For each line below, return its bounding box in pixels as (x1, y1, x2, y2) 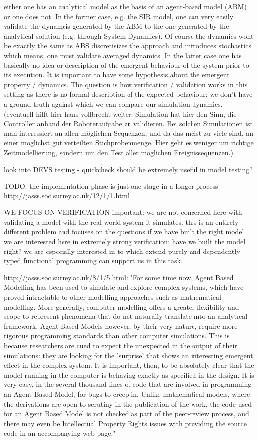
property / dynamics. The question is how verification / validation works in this (4, 79, 248, 89)
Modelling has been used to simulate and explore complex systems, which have (4, 282, 244, 292)
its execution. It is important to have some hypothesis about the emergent (4, 69, 230, 80)
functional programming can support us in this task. (23, 255, 183, 266)
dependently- (203, 246, 243, 256)
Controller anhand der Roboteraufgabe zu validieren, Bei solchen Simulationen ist (4, 118, 253, 128)
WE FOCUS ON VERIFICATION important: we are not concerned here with (4, 207, 242, 217)
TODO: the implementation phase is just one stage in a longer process (4, 181, 218, 191)
